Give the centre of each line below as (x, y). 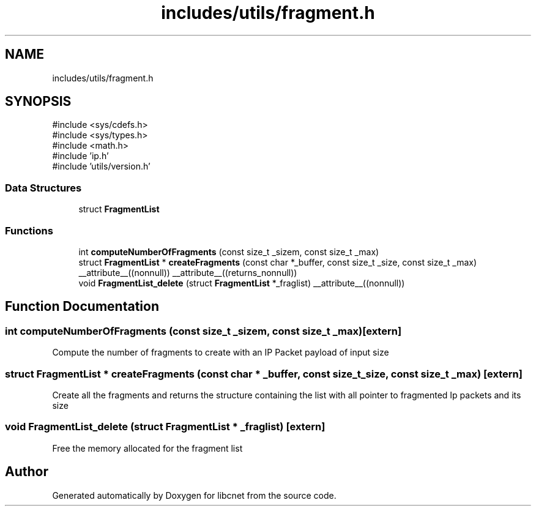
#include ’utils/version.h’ (101, 166)
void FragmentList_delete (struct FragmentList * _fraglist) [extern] (165, 427)
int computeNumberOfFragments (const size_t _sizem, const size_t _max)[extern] (203, 331)
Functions (29, 230)
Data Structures (43, 188)
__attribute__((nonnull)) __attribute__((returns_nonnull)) (188, 272)
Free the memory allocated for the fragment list (147, 448)
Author (27, 472)
